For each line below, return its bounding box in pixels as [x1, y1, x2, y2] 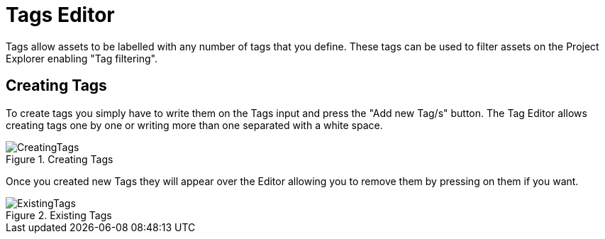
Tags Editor [6, 3, 115, 27]
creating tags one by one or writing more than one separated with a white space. [6, 118, 383, 131]
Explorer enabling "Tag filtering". [6, 52, 158, 65]
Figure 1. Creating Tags [6, 152, 113, 165]
